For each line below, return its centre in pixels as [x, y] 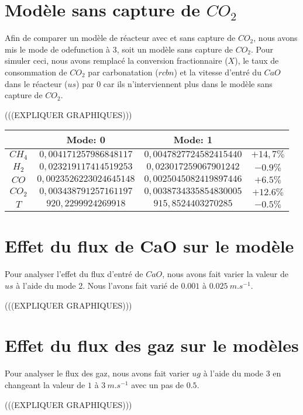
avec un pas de [158, 384]
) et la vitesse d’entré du [218, 72]
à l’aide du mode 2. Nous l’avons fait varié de [97, 285]
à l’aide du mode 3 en [242, 373]
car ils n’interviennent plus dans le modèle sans [188, 83]
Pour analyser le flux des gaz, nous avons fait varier [97, 373]
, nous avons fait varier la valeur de [225, 274]
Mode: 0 [86, 140]
